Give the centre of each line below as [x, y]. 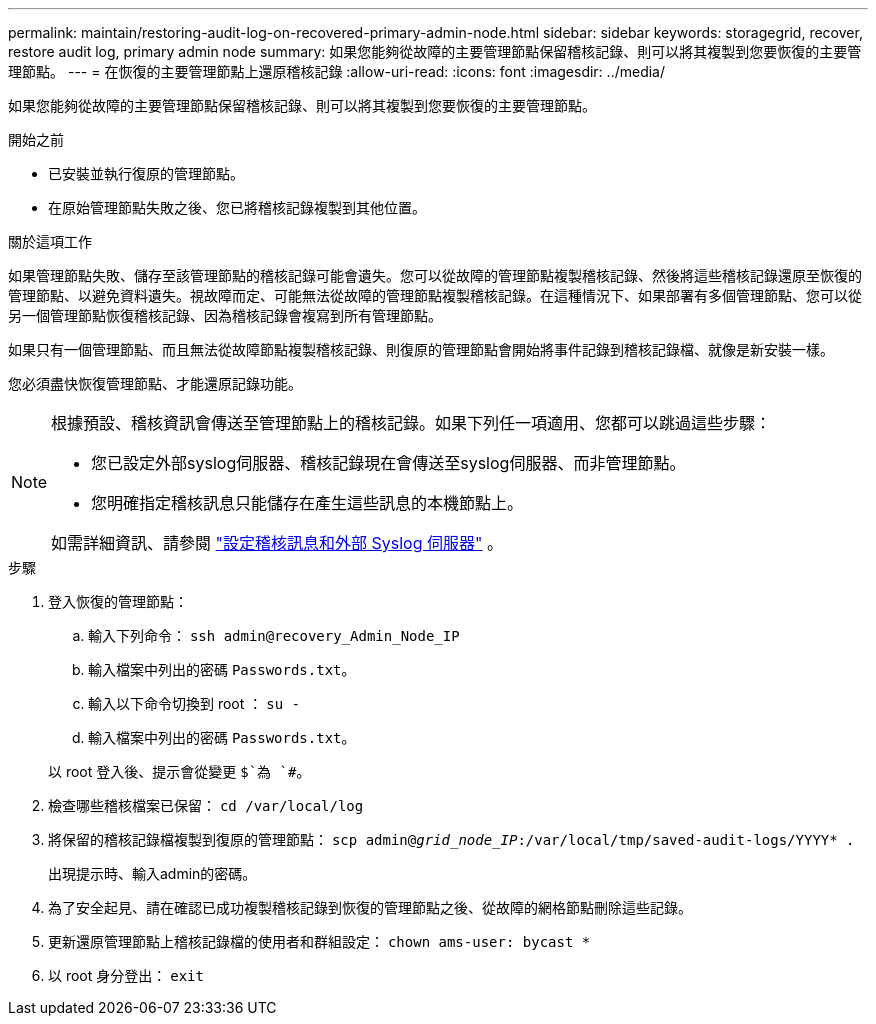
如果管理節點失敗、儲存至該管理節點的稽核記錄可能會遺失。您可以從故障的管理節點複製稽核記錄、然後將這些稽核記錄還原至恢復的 [435, 275]
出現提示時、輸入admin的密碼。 [152, 873]
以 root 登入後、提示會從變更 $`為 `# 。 [179, 771]
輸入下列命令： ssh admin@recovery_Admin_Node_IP [274, 635]
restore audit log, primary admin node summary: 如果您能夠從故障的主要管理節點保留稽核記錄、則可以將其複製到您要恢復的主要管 [435, 51]
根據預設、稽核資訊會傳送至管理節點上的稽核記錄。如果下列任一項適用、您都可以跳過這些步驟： [411, 423]
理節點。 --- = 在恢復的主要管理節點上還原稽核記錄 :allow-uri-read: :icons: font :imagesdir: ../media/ [337, 71]
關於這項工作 [50, 241]
